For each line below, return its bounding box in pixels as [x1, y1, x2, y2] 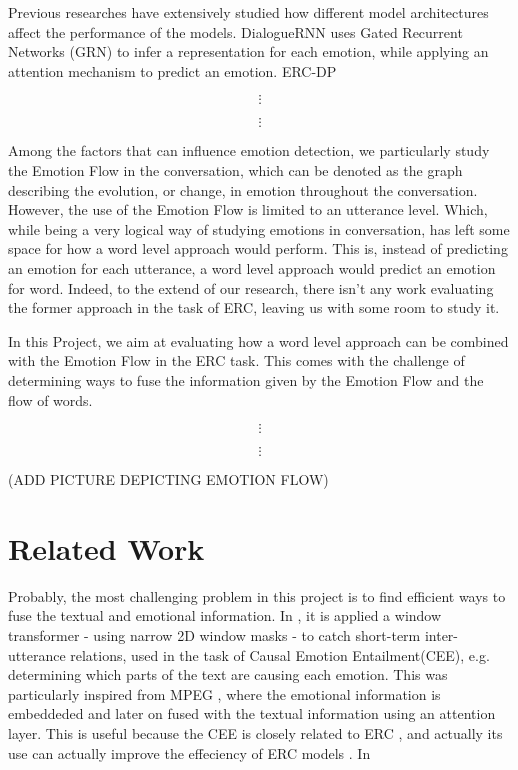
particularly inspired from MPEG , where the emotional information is [8, 683, 441, 704]
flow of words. [8, 389, 93, 410]
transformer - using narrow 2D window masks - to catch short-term [8, 625, 421, 645]
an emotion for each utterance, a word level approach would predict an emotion [8, 257, 496, 278]
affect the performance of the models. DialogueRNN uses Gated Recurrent [8, 21, 463, 42]
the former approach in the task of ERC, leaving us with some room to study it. [8, 297, 500, 318]
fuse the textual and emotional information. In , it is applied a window [8, 605, 442, 626]
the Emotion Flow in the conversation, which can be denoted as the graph [8, 159, 463, 180]
